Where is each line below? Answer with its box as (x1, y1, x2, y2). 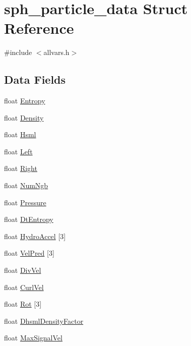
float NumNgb (4, 180, 48, 191)
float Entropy (4, 95, 45, 106)
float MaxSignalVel (4, 332, 62, 343)
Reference (4, 18, 74, 38)
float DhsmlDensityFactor (4, 315, 84, 326)
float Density (4, 112, 44, 123)
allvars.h (43, 47, 70, 57)
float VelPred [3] (4, 248, 54, 258)
